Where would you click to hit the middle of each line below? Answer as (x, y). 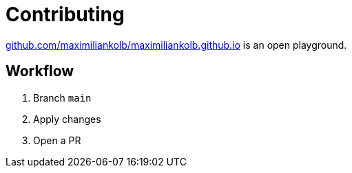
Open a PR (57, 140)
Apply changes (67, 119)
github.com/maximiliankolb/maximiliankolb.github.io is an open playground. (176, 45)
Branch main (62, 97)
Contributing (65, 14)
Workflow (40, 71)
